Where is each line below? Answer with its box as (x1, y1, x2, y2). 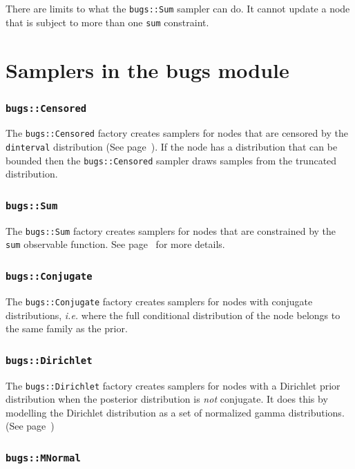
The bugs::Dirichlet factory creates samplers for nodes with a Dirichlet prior (6, 378, 340, 392)
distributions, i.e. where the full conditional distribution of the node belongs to (6, 307, 340, 322)
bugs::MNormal (6, 452, 81, 463)
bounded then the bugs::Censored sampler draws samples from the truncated (6, 153, 337, 167)
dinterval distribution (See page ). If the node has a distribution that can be (6, 140, 338, 154)
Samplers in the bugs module (6, 55, 289, 84)
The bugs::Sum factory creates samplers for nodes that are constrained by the (6, 223, 336, 238)
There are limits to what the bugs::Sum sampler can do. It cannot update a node (6, 1, 350, 15)
